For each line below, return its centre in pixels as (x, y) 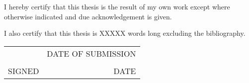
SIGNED (24, 71)
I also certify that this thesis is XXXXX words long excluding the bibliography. (125, 33)
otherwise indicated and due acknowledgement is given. (88, 16)
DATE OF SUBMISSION (91, 53)
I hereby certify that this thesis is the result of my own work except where (117, 6)
